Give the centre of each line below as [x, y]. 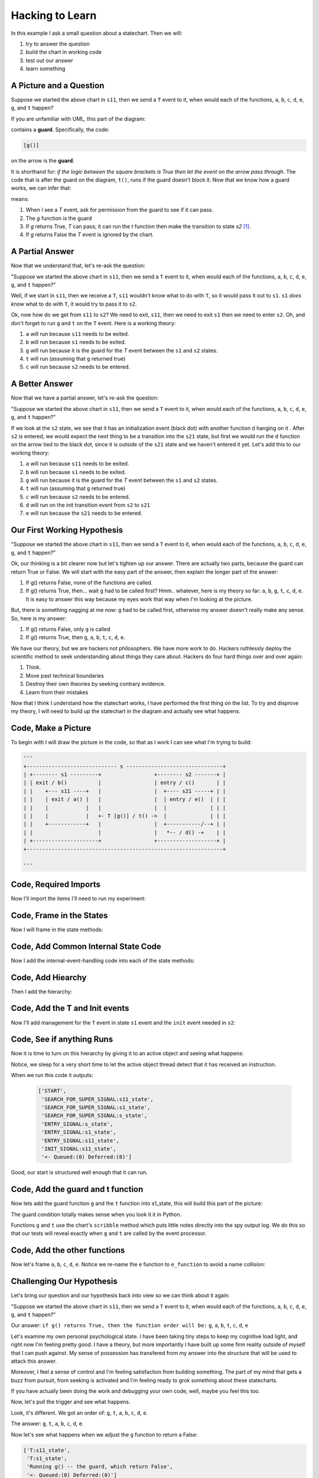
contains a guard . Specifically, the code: [60, 129]
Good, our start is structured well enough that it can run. [79, 1172]
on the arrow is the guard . [43, 161]
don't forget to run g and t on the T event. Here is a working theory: [93, 323]
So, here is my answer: [39, 618]
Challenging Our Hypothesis [64, 1281]
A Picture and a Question [58, 85]
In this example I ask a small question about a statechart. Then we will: [97, 33]
